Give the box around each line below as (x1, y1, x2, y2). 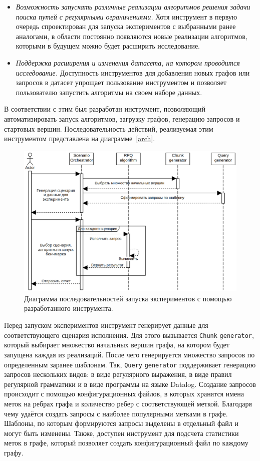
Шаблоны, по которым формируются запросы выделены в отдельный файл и (4, 418, 238, 428)
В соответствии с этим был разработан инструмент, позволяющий (4, 104, 205, 114)
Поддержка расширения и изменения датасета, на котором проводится (16, 57, 240, 68)
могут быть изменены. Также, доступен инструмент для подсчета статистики (4, 427, 239, 438)
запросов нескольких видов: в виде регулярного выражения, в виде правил (4, 369, 232, 379)
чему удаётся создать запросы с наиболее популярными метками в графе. (4, 408, 228, 418)
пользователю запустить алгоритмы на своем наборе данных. (16, 87, 202, 97)
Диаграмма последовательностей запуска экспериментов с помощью (24, 293, 232, 303)
